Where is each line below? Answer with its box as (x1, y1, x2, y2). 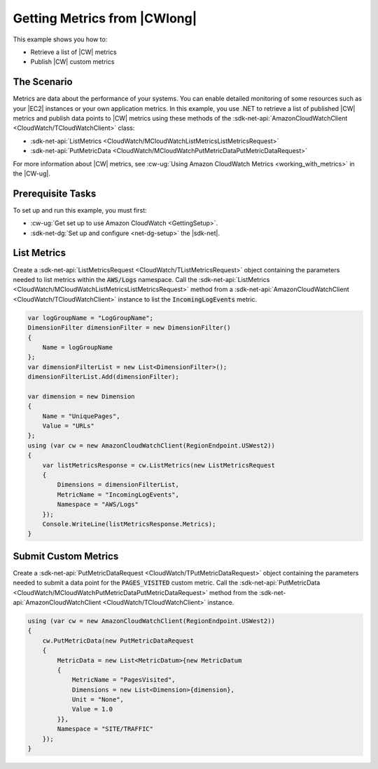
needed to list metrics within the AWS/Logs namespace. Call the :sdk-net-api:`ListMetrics (13, 275, 270, 283)
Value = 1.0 (71, 705, 113, 714)
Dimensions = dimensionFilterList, (57, 481, 180, 489)
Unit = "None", (71, 695, 124, 704)
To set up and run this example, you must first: (13, 206, 147, 214)
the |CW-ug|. (13, 169, 50, 178)
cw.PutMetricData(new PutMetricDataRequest (42, 636, 194, 645)
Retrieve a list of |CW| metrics (30, 48, 117, 56)
